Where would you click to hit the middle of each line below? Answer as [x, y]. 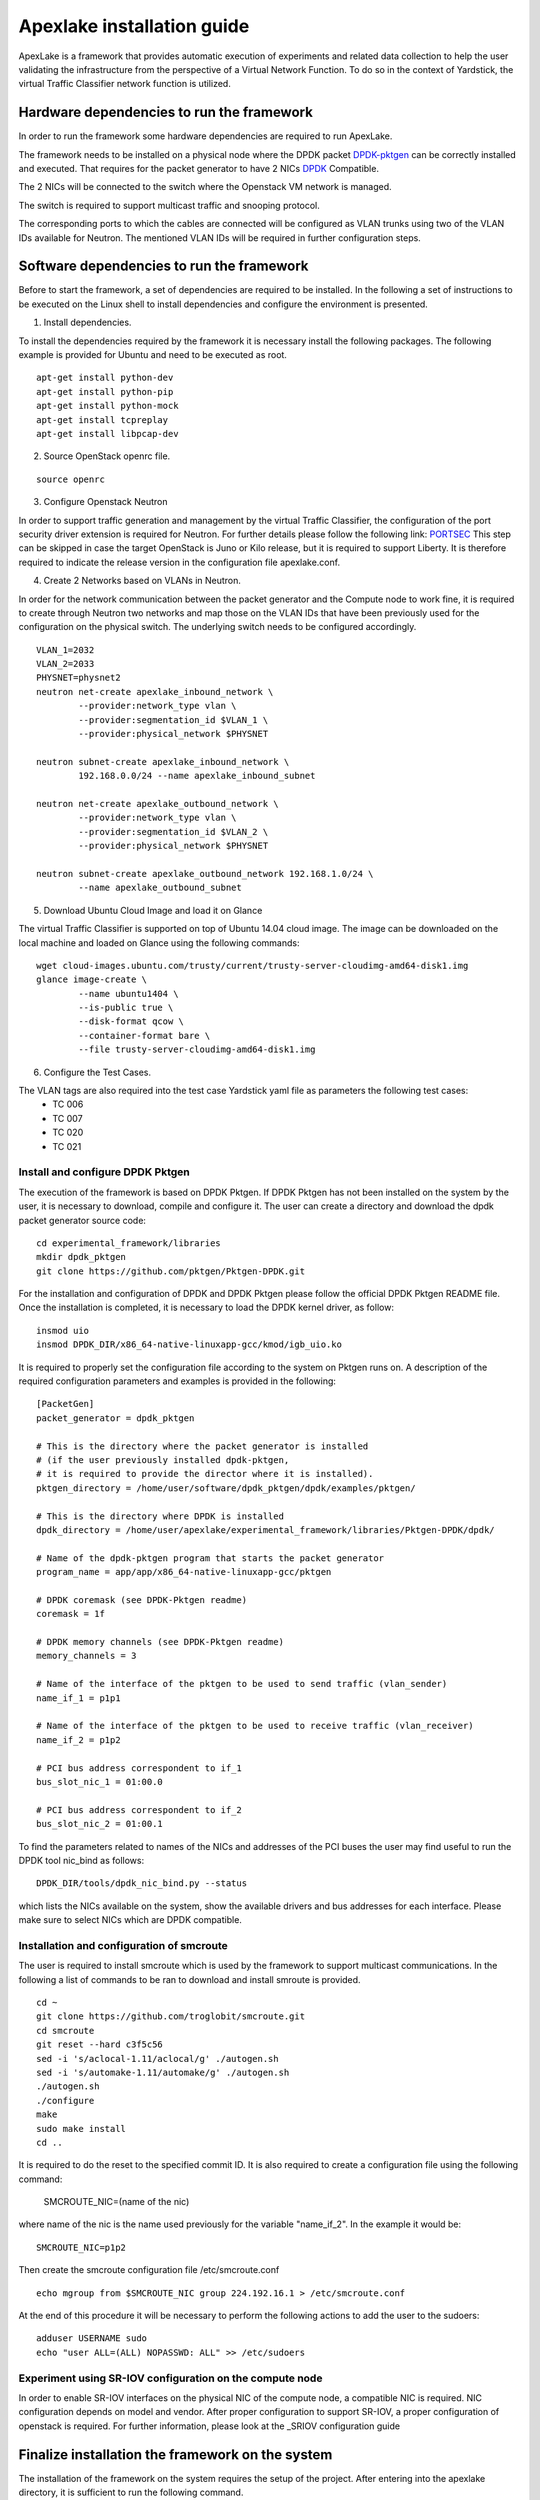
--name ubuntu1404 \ [128, 993]
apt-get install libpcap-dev [107, 433]
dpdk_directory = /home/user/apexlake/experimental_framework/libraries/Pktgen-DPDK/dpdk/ [265, 1529]
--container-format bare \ [144, 1035]
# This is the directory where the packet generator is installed [202, 1446]
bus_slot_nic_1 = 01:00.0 [100, 1781]
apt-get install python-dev [105, 378]
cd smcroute [65, 2030]
